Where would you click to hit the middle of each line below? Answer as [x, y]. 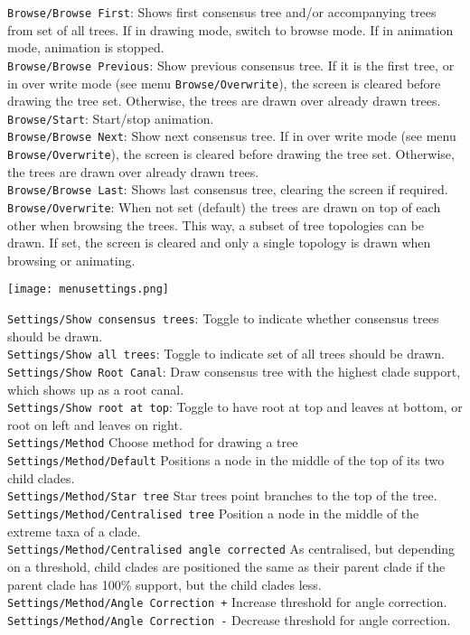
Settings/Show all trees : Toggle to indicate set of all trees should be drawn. [226, 354]
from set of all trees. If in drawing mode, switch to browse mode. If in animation [230, 29]
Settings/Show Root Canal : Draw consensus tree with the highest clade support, [234, 371]
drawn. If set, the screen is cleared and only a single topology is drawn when [219, 243]
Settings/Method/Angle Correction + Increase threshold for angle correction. [227, 602]
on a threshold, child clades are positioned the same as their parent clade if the [226, 566]
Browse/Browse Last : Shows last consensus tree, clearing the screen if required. [228, 189]
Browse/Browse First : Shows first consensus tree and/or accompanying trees [222, 12]
